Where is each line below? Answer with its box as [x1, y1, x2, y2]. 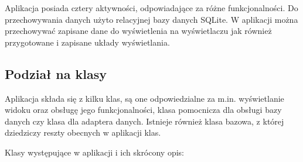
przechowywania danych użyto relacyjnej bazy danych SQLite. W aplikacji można [5, 13, 298, 25]
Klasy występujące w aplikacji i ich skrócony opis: [5, 146, 185, 158]
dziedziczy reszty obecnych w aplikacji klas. [5, 126, 161, 139]
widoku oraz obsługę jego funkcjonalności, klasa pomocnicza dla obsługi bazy [5, 104, 282, 116]
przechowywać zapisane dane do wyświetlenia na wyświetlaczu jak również [5, 25, 272, 37]
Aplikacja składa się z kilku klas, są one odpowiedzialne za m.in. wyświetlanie [5, 92, 284, 104]
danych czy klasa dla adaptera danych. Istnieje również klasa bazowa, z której [5, 115, 284, 127]
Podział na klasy [5, 64, 107, 82]
